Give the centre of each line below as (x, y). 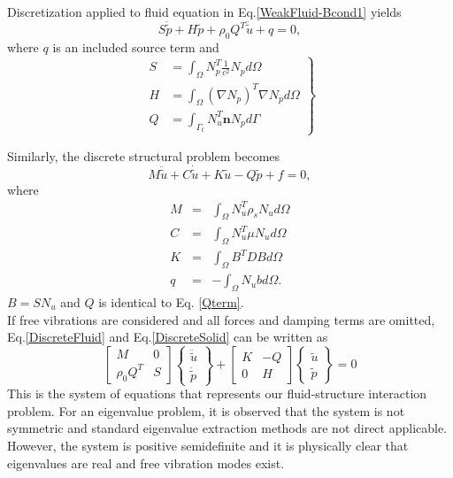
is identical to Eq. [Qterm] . (171, 301)
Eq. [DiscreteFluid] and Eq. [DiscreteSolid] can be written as (168, 337)
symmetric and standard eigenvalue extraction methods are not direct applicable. (227, 428)
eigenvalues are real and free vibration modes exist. (146, 463)
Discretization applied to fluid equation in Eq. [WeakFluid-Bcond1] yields (204, 12)
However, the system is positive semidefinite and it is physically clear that (208, 445)
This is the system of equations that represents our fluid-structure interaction (217, 393)
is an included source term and (136, 46)
